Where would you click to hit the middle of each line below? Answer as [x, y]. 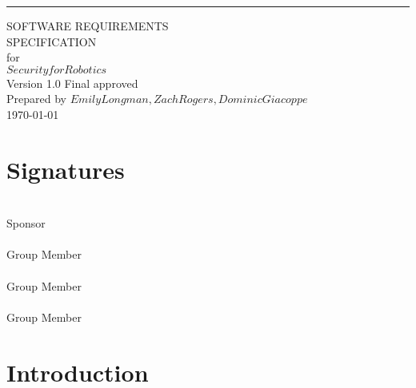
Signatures [66, 169]
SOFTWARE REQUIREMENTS [88, 26]
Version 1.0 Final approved [72, 83]
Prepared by [36, 99]
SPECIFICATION [52, 41]
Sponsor [26, 223]
